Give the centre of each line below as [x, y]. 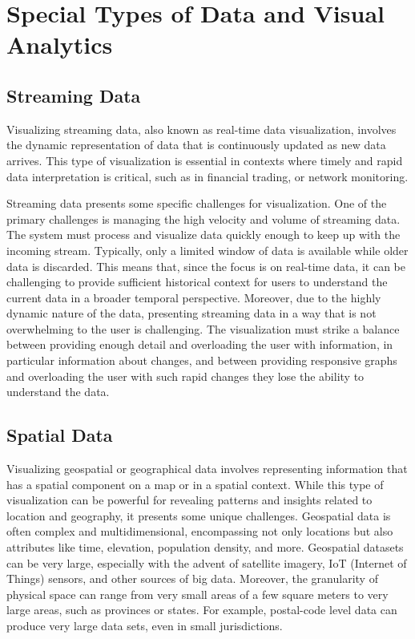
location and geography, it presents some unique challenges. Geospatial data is [199, 515]
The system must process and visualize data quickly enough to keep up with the [203, 235]
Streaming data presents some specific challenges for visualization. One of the [197, 203]
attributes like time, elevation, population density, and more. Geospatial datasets [205, 547]
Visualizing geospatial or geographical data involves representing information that [207, 469]
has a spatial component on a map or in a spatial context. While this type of [195, 484]
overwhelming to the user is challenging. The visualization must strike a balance [203, 328]
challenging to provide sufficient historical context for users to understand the [197, 282]
